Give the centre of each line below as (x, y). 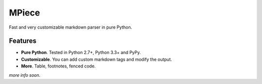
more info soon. (25, 75)
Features (23, 41)
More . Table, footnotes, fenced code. (58, 66)
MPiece (25, 13)
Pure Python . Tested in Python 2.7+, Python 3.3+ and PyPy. (81, 52)
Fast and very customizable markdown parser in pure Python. (71, 27)
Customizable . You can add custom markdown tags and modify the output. (97, 59)
